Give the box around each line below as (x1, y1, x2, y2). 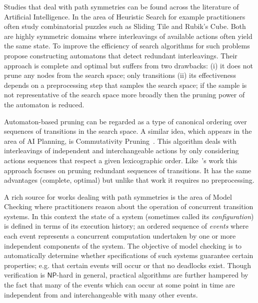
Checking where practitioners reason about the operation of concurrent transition (4, 201, 253, 212)
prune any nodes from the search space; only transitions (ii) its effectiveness (4, 70, 236, 80)
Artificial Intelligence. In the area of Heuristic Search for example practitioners (4, 11, 245, 21)
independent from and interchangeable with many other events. (4, 289, 198, 300)
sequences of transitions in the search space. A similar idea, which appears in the (4, 126, 252, 136)
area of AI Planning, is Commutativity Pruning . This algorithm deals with (4, 135, 236, 146)
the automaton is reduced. (4, 99, 84, 109)
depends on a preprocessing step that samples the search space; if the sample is (4, 79, 247, 90)
